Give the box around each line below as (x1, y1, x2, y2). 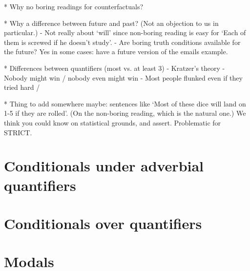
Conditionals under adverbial (4, 156, 204, 176)
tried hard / (4, 82, 40, 92)
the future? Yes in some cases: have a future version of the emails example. (4, 46, 228, 57)
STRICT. (4, 127, 32, 137)
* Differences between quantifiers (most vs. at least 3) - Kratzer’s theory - (4, 63, 225, 73)
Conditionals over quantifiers (4, 213, 202, 233)
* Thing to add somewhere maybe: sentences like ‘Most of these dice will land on (4, 98, 246, 108)
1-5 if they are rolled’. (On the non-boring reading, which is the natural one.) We (4, 108, 246, 118)
